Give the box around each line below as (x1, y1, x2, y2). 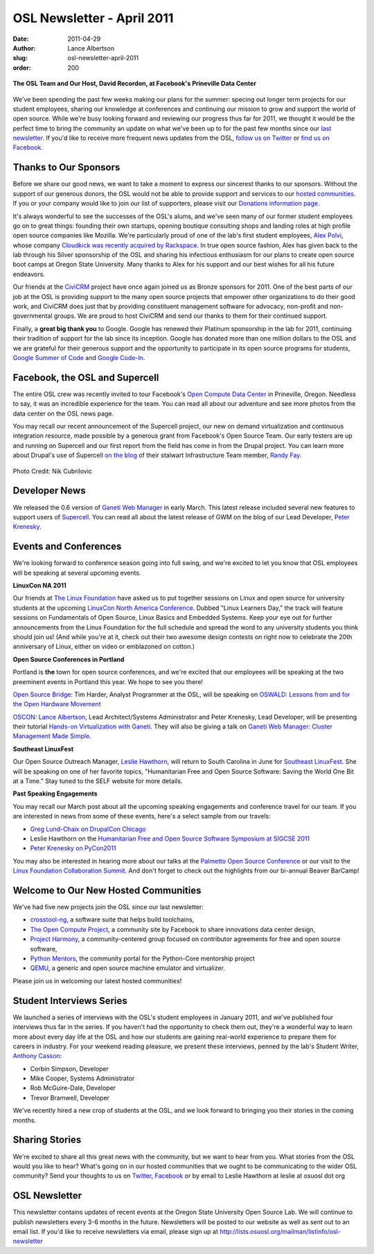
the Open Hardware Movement (12, 700, 101, 708)
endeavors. (12, 270, 45, 278)
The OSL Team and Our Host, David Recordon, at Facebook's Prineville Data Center (12, 80, 256, 88)
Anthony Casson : (12, 1052, 62, 1060)
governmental (12, 312, 53, 320)
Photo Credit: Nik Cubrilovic (12, 467, 93, 475)
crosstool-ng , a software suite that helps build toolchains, (30, 915, 195, 924)
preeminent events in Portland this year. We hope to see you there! (12, 677, 204, 686)
